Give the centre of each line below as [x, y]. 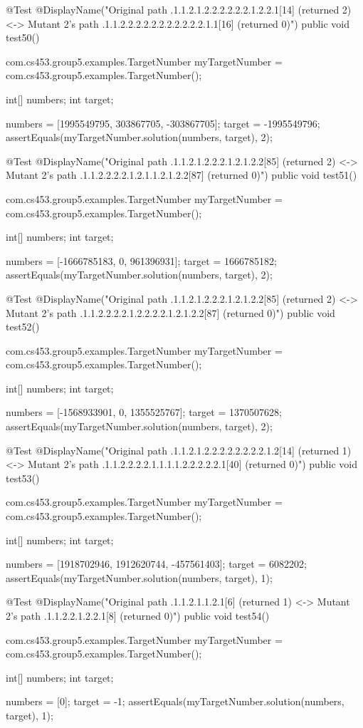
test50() [23, 37]
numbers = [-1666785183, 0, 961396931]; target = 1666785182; [141, 260]
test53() [23, 478]
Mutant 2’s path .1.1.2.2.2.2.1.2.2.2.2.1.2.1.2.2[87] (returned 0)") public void [170, 312]
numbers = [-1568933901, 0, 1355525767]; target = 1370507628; [144, 412]
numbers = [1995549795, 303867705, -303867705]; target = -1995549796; [163, 123]
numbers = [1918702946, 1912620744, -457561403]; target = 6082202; [156, 564]
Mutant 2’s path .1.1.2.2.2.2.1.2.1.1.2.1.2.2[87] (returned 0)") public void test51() [181, 175]
